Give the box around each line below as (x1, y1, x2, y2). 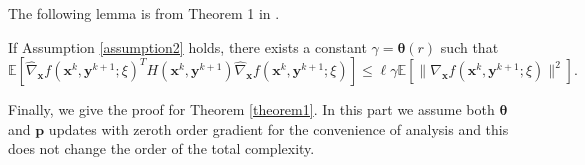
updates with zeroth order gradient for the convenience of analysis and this (48, 118, 509, 139)
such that (440, 36, 499, 57)
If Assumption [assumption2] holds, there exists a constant (8, 36, 367, 57)
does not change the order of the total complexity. (8, 138, 315, 159)
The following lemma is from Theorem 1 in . (8, 3, 280, 23)
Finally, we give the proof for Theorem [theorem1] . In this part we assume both (8, 99, 495, 120)
